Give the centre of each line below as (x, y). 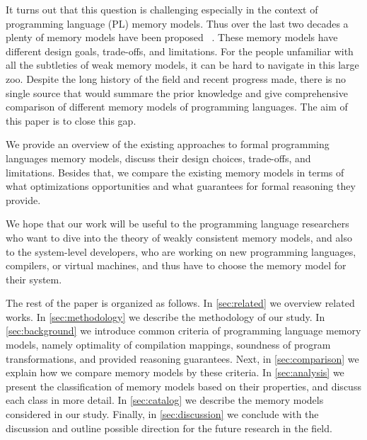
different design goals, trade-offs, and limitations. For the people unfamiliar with (180, 51)
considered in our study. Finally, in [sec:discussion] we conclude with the (162, 414)
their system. (34, 279)
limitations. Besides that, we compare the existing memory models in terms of (175, 172)
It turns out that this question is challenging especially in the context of (162, 9)
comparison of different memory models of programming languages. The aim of (177, 107)
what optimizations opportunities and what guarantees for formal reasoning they (181, 186)
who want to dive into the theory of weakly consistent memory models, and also (179, 237)
